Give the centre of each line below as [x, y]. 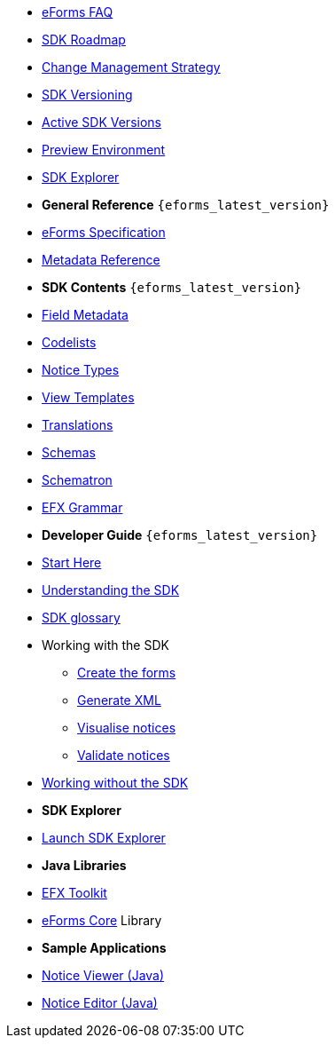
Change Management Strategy [131, 67]
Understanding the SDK [111, 590]
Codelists [69, 342]
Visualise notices [127, 728]
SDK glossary [81, 617]
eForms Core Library [102, 920]
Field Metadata [85, 315]
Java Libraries [84, 865]
